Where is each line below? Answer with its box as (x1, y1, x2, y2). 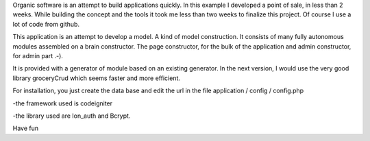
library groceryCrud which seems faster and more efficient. (12, 74, 181, 82)
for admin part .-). (12, 51, 63, 60)
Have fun (12, 124, 39, 133)
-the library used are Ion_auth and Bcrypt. (12, 112, 131, 120)
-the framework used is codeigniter (12, 99, 113, 107)
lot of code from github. (12, 20, 80, 28)
